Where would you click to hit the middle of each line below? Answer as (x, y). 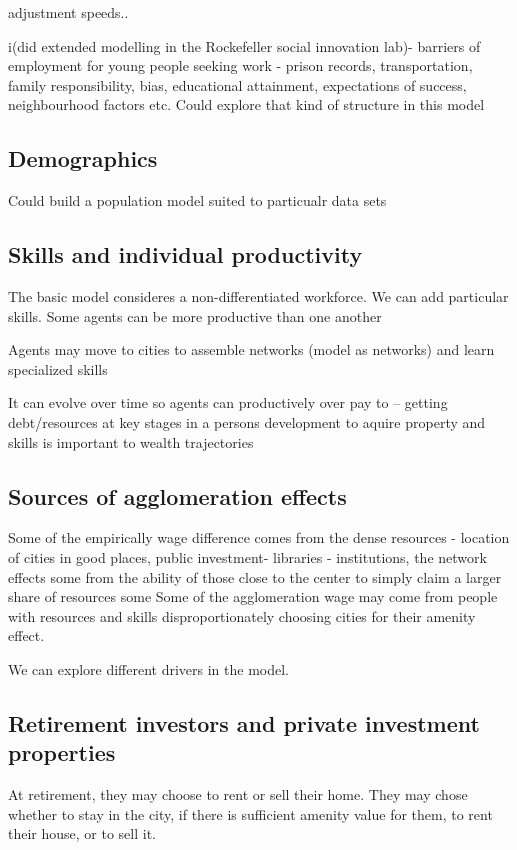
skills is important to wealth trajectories (131, 441)
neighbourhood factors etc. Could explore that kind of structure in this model (246, 104)
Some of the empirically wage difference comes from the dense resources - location (259, 537)
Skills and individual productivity (185, 254)
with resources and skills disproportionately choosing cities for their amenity (242, 615)
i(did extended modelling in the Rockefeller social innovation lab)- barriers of (244, 45)
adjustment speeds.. (68, 12)
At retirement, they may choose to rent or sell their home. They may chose (238, 794)
